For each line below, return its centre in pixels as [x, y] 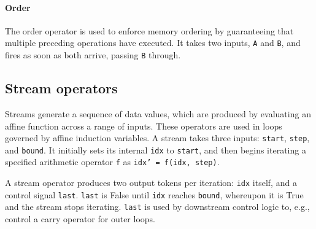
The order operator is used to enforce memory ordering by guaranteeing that [149, 30]
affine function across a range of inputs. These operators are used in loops [144, 126]
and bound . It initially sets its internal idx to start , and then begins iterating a [156, 149]
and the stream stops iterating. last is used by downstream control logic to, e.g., [157, 207]
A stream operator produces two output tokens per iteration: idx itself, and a [151, 183]
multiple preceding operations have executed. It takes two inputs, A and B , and [153, 43]
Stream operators [61, 88]
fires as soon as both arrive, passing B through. [93, 55]
